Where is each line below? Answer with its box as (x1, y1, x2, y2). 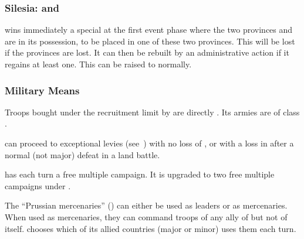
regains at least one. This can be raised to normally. (5, 58, 192, 70)
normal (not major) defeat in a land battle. (5, 148, 160, 161)
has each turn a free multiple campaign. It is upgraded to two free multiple (5, 168, 275, 180)
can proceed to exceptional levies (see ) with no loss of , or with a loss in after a (5, 137, 294, 149)
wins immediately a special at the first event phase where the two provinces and (5, 23, 293, 36)
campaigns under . (5, 179, 71, 192)
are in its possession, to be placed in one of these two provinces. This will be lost (5, 35, 295, 47)
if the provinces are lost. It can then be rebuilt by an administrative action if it (5, 46, 289, 59)
